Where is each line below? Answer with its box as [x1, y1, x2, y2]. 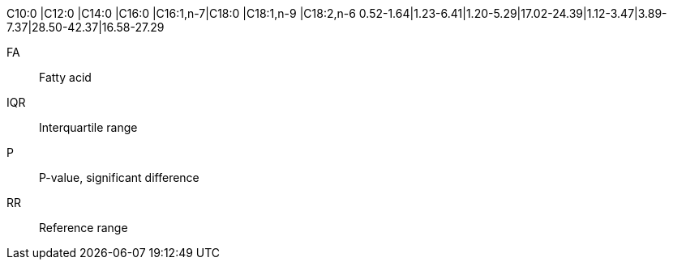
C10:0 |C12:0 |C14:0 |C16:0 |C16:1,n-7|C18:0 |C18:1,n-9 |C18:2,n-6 [6, 6, 356, 20]
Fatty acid [39, 70, 92, 84]
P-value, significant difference [39, 171, 199, 184]
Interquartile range [39, 120, 138, 134]
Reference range [39, 221, 128, 234]
